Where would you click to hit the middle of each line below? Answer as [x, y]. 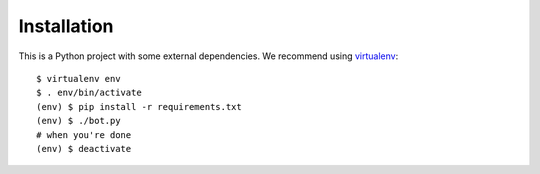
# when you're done [84, 134]
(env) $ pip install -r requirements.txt [139, 106]
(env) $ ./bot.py [78, 121]
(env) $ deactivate [84, 148]
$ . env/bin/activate [89, 93]
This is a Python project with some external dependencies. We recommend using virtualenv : [208, 56]
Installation [66, 26]
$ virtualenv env [78, 78]
